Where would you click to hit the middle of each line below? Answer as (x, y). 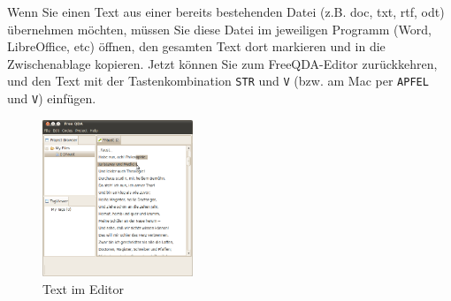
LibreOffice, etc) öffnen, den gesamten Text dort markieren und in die (196, 46)
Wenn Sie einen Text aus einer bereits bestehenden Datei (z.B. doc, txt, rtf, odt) (226, 11)
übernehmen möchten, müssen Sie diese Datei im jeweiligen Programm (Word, (219, 29)
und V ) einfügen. (52, 98)
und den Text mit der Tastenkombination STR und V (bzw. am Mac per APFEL (218, 81)
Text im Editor (84, 288)
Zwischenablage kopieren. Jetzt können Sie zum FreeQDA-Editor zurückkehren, (222, 63)
